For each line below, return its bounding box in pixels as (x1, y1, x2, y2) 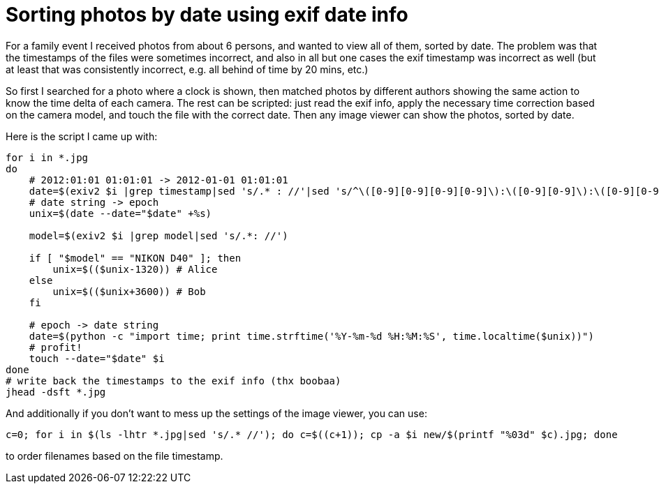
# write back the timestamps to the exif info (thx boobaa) (6, 375, 341, 386)
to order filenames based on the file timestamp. (6, 449, 223, 462)
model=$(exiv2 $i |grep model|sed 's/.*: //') (29, 230, 288, 241)
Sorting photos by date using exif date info (6, 3, 408, 27)
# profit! (29, 341, 82, 353)
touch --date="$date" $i (29, 352, 165, 364)
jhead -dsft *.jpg (6, 386, 106, 398)
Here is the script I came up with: (6, 130, 158, 142)
